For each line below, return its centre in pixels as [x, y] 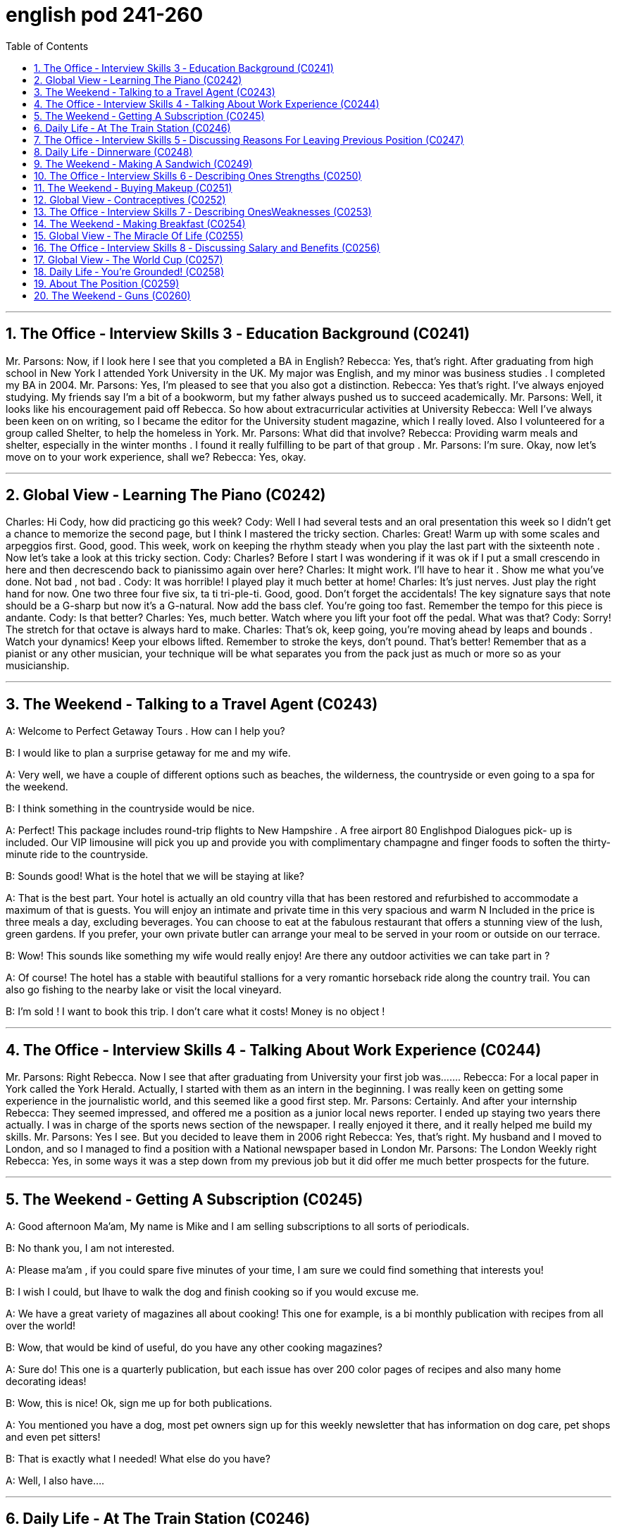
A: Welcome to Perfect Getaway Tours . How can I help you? [145, 731]
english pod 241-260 [105, 15]
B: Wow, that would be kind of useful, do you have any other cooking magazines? [194, 1347]
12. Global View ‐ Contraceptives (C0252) [130, 199]
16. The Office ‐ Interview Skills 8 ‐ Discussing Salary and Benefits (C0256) [207, 247]
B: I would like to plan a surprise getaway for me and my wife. [148, 753]
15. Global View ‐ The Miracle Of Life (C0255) [139, 235]
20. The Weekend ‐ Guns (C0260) [112, 295]
